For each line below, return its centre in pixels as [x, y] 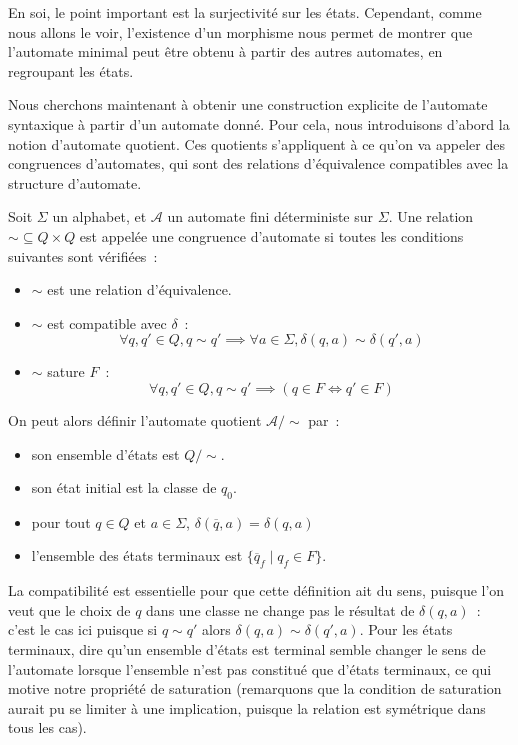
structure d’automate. [75, 182]
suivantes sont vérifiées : [83, 255]
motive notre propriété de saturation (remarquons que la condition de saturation [255, 688]
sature [66, 371]
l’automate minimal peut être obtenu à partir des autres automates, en [225, 51]
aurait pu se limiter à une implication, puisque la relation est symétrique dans [247, 707]
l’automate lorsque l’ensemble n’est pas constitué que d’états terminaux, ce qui [250, 668]
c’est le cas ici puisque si [83, 629]
